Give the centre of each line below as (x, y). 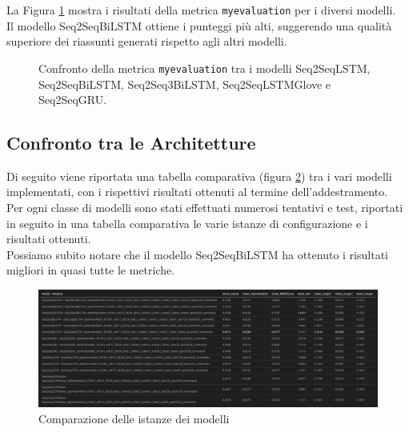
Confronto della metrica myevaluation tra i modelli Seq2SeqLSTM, (204, 68)
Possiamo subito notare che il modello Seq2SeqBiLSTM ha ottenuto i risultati (197, 254)
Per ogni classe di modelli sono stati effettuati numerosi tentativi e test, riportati (205, 208)
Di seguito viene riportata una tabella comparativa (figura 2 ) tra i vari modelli (199, 176)
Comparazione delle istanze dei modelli (134, 419)
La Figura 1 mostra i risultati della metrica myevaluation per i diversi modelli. (201, 10)
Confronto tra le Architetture (131, 143)
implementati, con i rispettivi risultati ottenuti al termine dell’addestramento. (197, 192)
